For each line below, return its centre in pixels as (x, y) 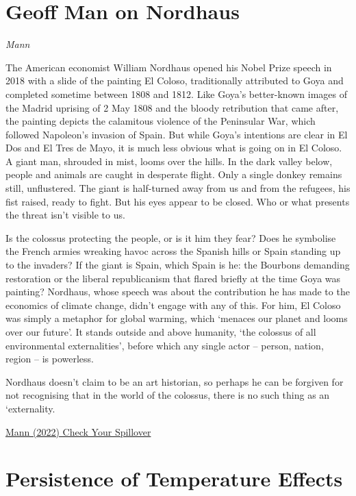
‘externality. (30, 408)
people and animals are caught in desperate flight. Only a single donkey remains (174, 174)
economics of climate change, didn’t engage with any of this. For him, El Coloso (173, 305)
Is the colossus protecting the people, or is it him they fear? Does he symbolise (171, 237)
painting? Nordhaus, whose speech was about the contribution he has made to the (178, 292)
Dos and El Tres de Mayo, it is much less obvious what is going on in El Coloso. (174, 148)
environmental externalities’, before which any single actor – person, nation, (165, 345)
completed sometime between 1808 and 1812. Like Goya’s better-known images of (177, 94)
